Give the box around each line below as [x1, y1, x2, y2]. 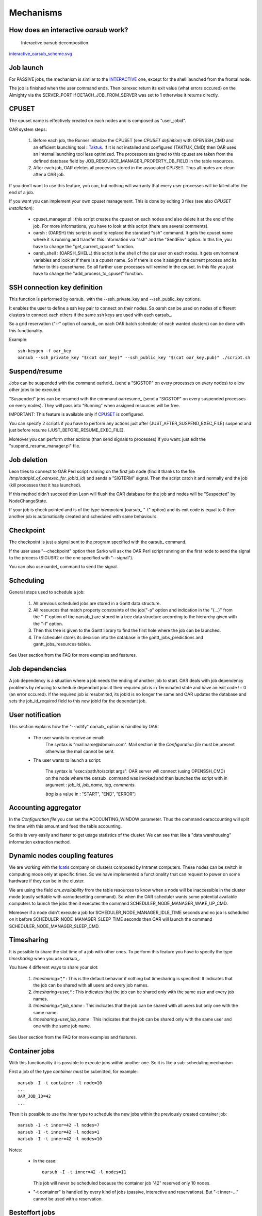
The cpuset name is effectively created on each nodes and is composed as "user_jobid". [9, 117, 186, 124]
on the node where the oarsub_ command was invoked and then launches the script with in [45, 775, 228, 781]
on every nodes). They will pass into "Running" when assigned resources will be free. [9, 403, 180, 409]
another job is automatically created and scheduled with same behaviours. [9, 514, 158, 519]
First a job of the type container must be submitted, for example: [9, 1069, 138, 1074]
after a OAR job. [33, 172, 65, 178]
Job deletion [9, 455, 48, 464]
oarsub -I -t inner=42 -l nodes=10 [17, 1136, 102, 1142]
